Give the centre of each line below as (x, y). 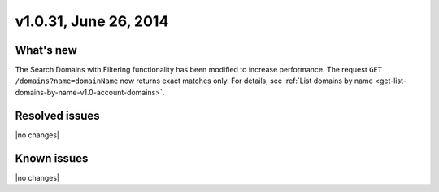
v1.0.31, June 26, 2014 (92, 21)
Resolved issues (58, 115)
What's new (46, 50)
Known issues (52, 158)
